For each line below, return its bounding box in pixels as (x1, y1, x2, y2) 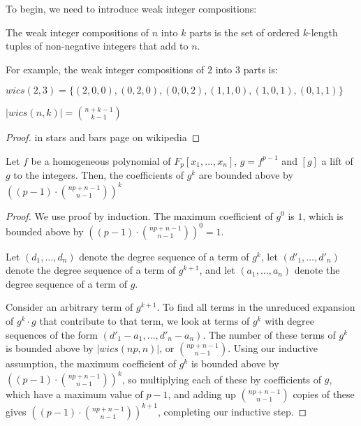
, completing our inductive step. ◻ (158, 404, 307, 418)
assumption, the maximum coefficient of (6, 356, 176, 371)
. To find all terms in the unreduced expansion (156, 300, 355, 314)
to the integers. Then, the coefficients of (13, 168, 184, 182)
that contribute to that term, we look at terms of (39, 313, 250, 328)
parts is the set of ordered (189, 24, 300, 39)
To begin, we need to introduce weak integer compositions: (6, 1, 257, 15)
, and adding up (168, 387, 236, 402)
